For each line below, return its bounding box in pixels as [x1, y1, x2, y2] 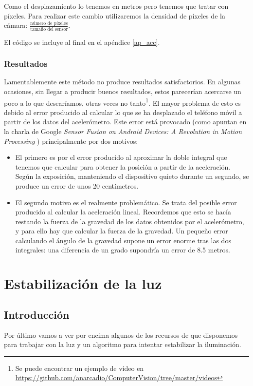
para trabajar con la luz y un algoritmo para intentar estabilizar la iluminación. [4, 339, 241, 349]
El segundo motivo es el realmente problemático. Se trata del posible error [15, 197, 237, 207]
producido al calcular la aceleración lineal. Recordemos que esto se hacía [15, 207, 231, 217]
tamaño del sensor [30, 26, 68, 32]
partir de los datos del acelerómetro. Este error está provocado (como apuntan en [4, 116, 247, 127]
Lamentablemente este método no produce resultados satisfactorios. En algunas [4, 77, 240, 87]
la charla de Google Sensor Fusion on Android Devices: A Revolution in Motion [4, 126, 242, 136]
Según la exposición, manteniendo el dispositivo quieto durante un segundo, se [15, 171, 249, 181]
